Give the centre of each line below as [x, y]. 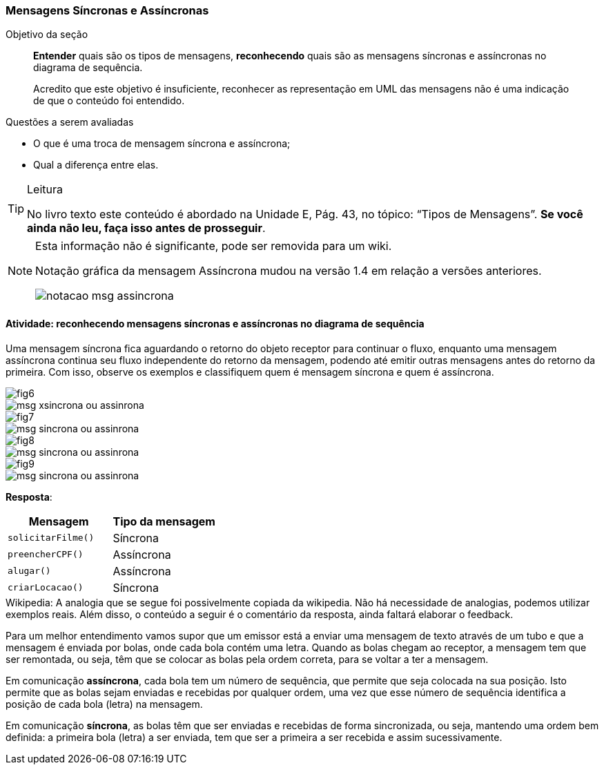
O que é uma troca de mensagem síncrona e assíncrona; [162, 144]
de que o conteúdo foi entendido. [109, 101]
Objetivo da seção [47, 35]
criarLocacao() [46, 588]
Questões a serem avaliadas [70, 122]
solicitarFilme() [51, 538]
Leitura [45, 190]
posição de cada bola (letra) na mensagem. [104, 704]
